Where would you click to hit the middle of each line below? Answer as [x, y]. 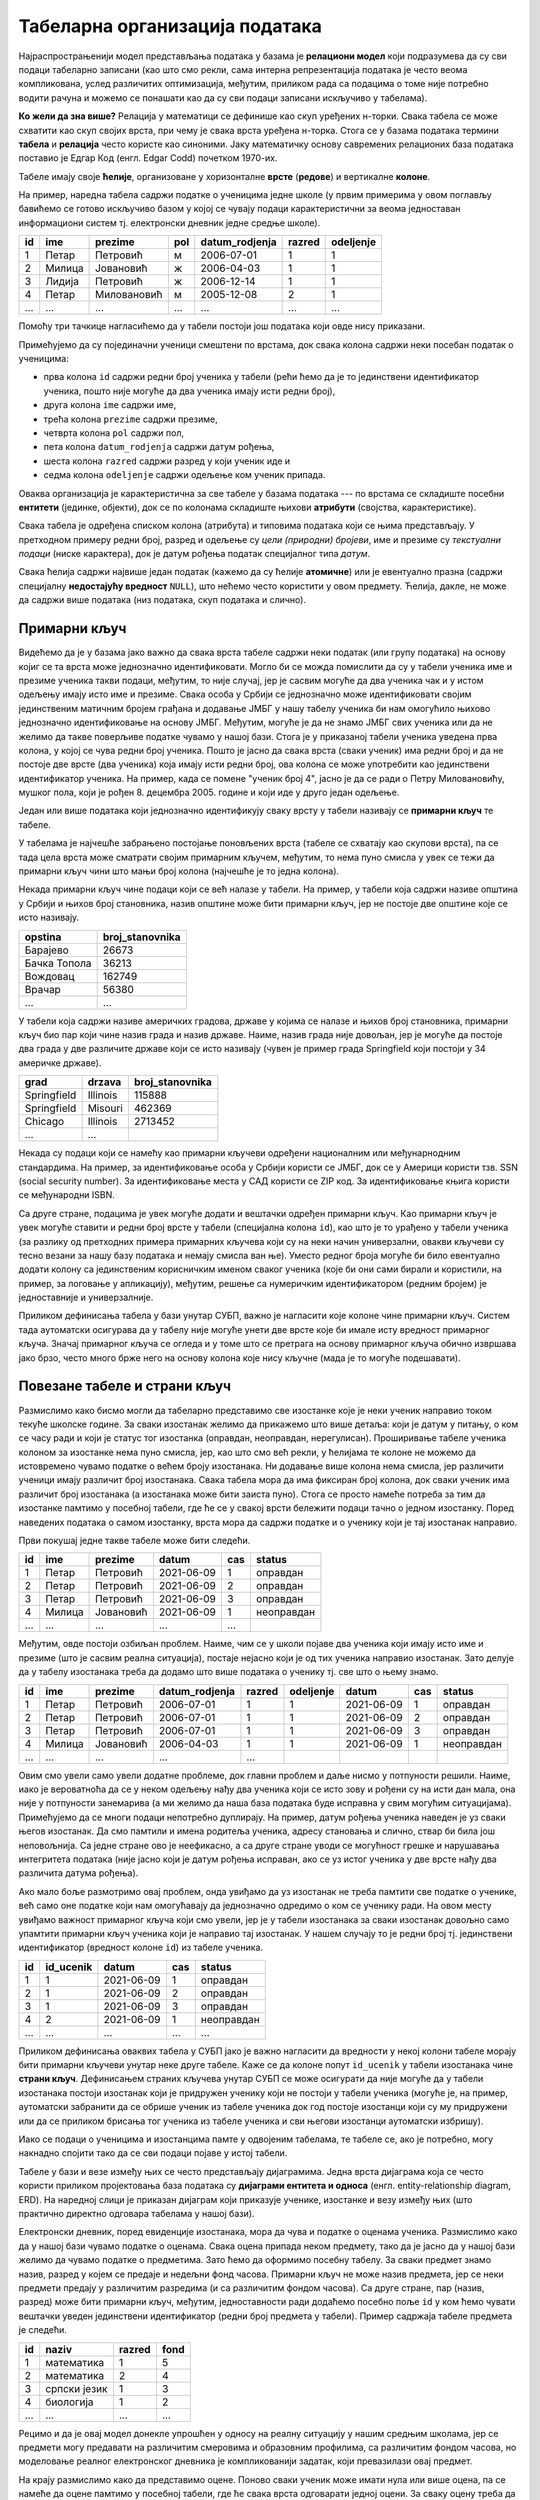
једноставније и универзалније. [86, 1297]
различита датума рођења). [78, 1873]
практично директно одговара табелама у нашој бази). [136, 2213]
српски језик [76, 2388]
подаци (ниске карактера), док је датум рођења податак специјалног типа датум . [194, 554]
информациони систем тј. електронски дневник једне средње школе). [169, 222]
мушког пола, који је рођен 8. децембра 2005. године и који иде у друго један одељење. [209, 792]
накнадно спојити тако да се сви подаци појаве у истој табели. [153, 2153]
